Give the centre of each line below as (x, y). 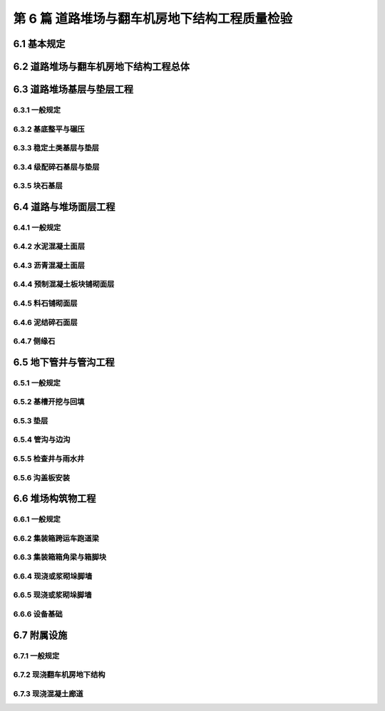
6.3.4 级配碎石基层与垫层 (56, 167)
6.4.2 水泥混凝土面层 (49, 246)
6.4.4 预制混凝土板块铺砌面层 (64, 284)
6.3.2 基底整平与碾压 (49, 129)
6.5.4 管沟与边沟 (42, 440)
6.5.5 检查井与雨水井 (49, 458)
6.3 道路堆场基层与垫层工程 (73, 89)
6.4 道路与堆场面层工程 (64, 207)
